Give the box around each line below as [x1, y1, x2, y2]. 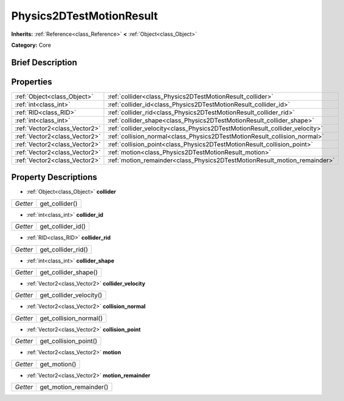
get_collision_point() [40, 337, 97, 346]
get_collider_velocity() [40, 291, 103, 300]
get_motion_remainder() [40, 383, 109, 391]
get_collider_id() [40, 222, 86, 231]
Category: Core [11, 41, 52, 49]
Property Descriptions [11, 172, 97, 182]
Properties [11, 77, 52, 87]
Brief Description [11, 57, 77, 67]
